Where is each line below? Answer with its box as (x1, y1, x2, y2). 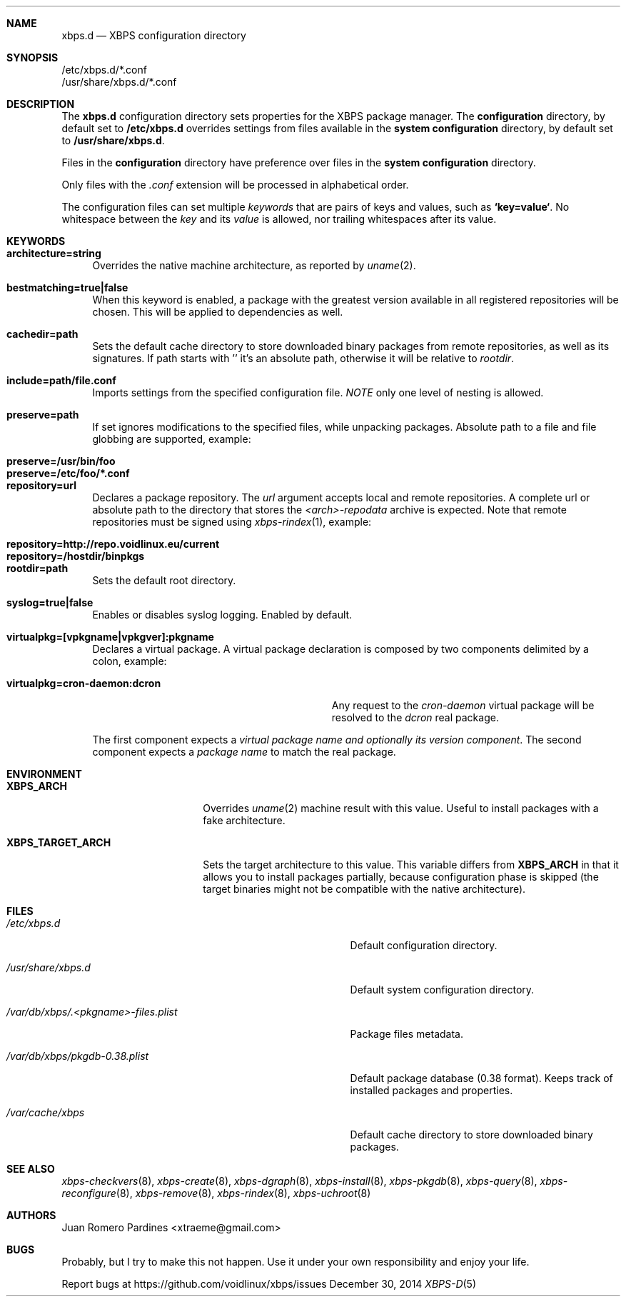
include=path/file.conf (6, 374, 116, 386)
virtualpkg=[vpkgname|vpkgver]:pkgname (6, 631, 214, 643)
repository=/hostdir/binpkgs (6, 550, 145, 562)
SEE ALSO (6, 1163, 55, 1175)
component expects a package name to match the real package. (92, 746, 396, 758)
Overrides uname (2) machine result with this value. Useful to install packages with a (203, 802, 599, 814)
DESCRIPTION (6, 98, 75, 110)
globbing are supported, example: (92, 433, 251, 445)
